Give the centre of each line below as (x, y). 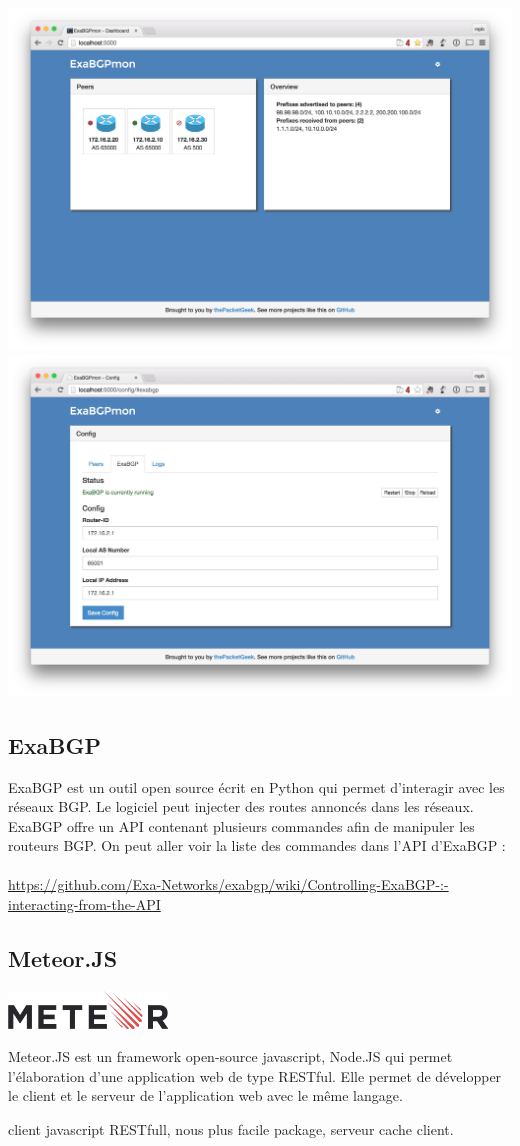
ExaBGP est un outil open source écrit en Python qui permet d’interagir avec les (256, 786)
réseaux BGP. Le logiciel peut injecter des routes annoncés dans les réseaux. (241, 806)
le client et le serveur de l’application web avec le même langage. (205, 1095)
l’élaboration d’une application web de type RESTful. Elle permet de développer (255, 1075)
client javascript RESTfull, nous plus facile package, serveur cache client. (231, 1129)
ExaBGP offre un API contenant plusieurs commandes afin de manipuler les (241, 825)
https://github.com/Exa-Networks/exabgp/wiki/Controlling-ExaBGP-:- (228, 884)
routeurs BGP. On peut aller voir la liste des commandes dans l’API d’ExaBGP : (257, 845)
